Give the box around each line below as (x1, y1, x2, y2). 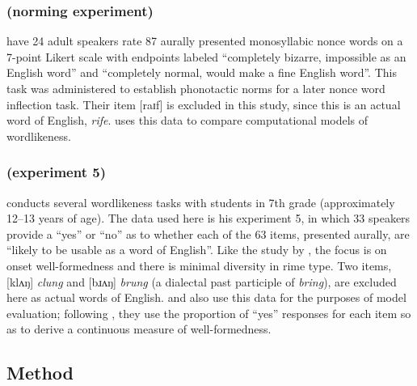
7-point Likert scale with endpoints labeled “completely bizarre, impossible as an (6, 48, 406, 65)
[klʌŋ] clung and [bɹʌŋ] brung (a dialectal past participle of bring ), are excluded (6, 273, 397, 290)
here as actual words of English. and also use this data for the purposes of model (6, 289, 406, 306)
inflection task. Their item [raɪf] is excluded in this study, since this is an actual (6, 95, 401, 112)
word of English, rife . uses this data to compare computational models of (6, 112, 369, 129)
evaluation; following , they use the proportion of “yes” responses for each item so (6, 304, 411, 321)
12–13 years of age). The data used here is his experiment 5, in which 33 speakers (6, 210, 411, 227)
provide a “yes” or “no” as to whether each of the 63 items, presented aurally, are (6, 225, 410, 242)
